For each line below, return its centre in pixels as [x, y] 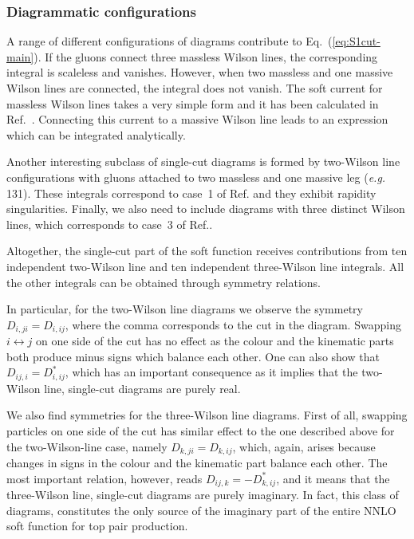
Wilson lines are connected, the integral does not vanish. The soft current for [195, 88]
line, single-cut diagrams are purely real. [142, 388]
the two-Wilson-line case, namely [87, 446]
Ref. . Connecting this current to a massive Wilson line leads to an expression [197, 119]
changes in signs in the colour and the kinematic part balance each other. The [197, 463]
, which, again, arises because [304, 446]
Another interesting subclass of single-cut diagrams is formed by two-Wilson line [203, 161]
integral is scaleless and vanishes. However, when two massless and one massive [200, 72]
